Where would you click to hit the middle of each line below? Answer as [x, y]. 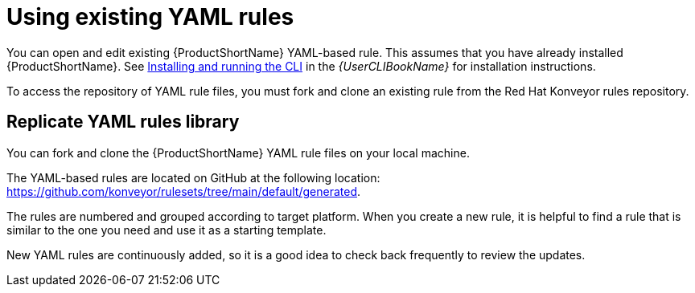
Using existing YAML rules [150, 17]
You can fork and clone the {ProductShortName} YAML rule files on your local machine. [238, 153]
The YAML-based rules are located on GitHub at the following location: [193, 177]
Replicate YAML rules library [123, 122]
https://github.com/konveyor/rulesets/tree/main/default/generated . [184, 191]
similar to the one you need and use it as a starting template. [167, 230]
